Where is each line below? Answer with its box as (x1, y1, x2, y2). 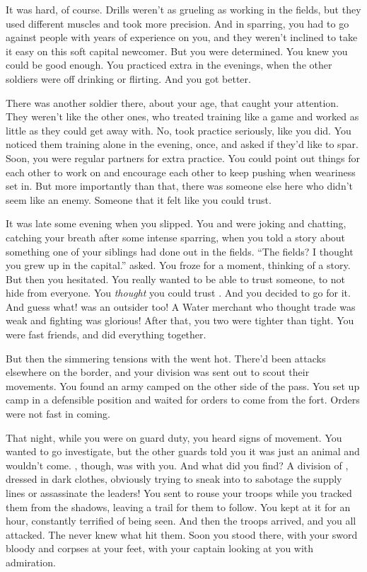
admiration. (6, 554, 56, 569)
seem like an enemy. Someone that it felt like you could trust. (6, 192, 272, 207)
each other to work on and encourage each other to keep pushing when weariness (6, 164, 356, 179)
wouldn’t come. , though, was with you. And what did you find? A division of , (6, 457, 349, 472)
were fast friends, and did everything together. (6, 327, 206, 342)
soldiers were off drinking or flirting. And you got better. (6, 71, 251, 86)
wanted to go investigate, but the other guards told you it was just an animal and (6, 444, 360, 459)
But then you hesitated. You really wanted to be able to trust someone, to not (6, 271, 345, 286)
